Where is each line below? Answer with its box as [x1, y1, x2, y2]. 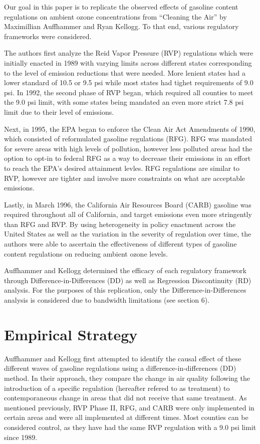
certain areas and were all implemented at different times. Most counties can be [4, 412, 248, 422]
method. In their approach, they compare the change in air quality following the [4, 372, 250, 383]
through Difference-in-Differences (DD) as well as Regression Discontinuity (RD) [4, 275, 251, 285]
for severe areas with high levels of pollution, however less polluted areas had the [4, 143, 252, 153]
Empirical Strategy [4, 324, 138, 344]
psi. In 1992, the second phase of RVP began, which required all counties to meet [4, 87, 253, 97]
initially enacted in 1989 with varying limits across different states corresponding [4, 57, 252, 68]
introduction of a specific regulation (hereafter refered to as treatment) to [4, 382, 230, 393]
